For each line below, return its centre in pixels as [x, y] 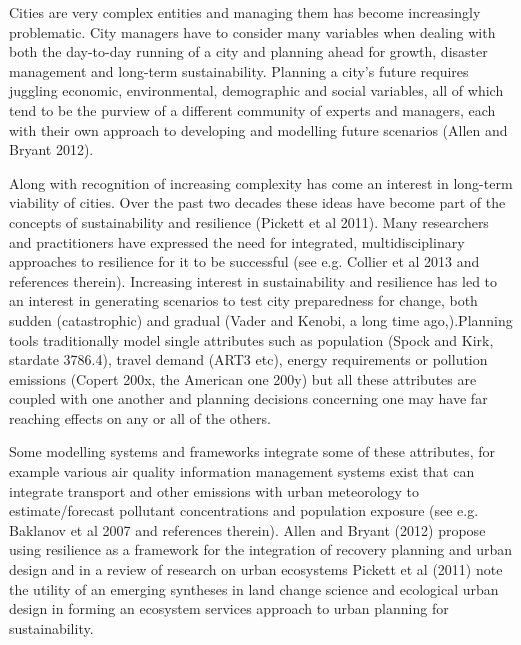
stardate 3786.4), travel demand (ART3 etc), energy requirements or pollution [248, 359]
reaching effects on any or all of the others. [140, 417]
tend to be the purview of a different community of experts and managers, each [252, 109]
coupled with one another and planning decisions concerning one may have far [248, 398]
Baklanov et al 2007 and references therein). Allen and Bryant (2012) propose [247, 529]
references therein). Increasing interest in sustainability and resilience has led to [253, 280]
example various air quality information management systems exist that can [242, 471]
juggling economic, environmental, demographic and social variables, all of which [256, 90]
